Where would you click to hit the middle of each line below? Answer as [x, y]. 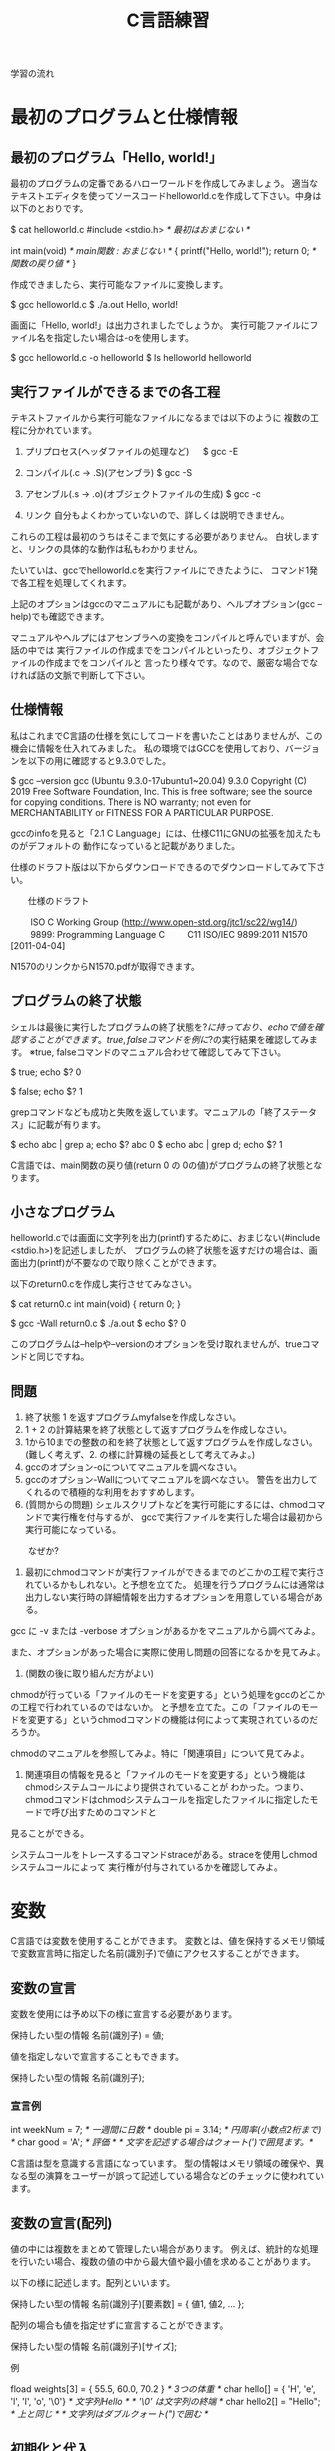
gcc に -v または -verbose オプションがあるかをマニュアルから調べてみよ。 [165, 1631]
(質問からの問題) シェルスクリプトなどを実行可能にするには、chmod [166, 1505]
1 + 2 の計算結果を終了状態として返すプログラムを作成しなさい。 [158, 1430]
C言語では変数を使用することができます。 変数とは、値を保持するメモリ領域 [167, 1941]
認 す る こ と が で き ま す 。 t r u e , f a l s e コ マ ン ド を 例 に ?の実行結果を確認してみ [160, 1039]
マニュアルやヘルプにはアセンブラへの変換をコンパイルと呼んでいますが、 [163, 637]
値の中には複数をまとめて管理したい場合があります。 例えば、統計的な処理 [164, 2249]
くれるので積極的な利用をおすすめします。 [112, 1492]
